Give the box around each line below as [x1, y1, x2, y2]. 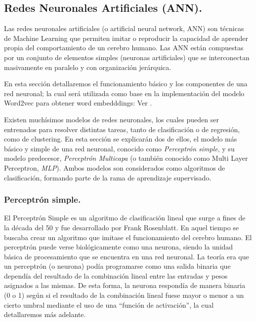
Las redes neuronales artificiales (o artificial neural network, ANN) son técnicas [4, 23, 244, 34]
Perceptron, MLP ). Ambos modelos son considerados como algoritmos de [4, 162, 225, 173]
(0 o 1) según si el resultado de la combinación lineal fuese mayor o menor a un [4, 290, 244, 300]
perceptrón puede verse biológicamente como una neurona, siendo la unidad [4, 242, 233, 252]
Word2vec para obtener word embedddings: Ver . [4, 98, 152, 108]
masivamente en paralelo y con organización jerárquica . [4, 62, 171, 72]
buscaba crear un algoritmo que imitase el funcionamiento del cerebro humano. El [4, 232, 252, 242]
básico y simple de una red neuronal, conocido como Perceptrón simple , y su [4, 143, 235, 153]
